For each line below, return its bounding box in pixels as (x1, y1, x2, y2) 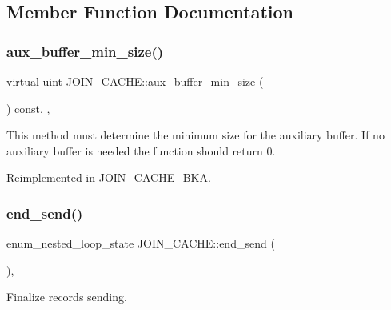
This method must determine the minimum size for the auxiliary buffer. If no (6, 127, 385, 143)
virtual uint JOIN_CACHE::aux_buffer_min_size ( (6, 73, 264, 89)
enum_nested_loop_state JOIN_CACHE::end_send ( (6, 235, 275, 252)
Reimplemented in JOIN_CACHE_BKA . (6, 169, 211, 186)
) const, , (6, 99, 50, 116)
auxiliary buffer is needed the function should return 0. (6, 142, 276, 159)
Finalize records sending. (6, 288, 127, 305)
